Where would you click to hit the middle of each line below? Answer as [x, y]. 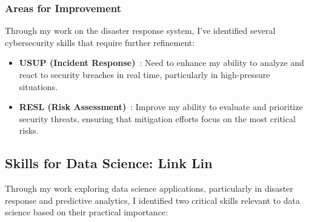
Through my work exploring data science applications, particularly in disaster [149, 188]
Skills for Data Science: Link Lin [109, 163]
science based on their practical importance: [86, 212]
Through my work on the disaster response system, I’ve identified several [140, 31]
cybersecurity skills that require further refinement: [100, 42]
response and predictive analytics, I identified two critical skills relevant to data [153, 200]
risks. [29, 130]
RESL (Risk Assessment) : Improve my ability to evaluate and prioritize [161, 107]
